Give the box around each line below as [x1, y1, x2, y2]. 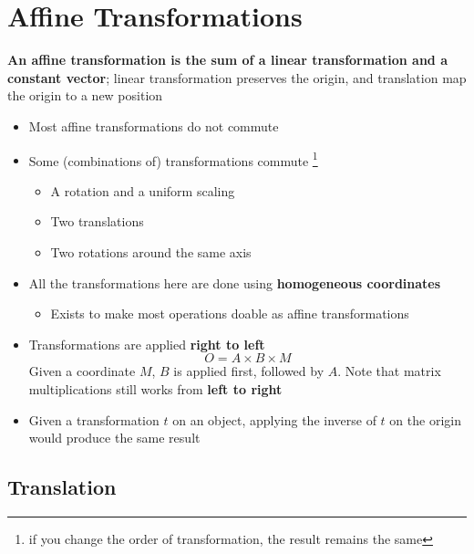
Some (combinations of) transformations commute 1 [28, 148, 318, 170]
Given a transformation [28, 410, 160, 429]
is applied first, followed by [173, 361, 325, 381]
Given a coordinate [28, 361, 136, 381]
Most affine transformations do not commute [28, 116, 279, 135]
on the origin [389, 410, 461, 429]
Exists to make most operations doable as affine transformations [50, 304, 409, 323]
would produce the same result [28, 428, 201, 447]
